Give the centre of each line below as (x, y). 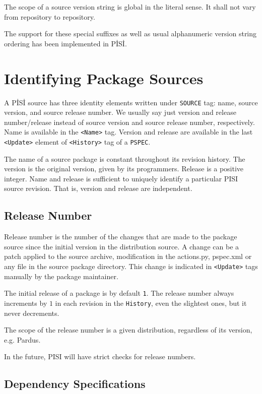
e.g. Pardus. (22, 339)
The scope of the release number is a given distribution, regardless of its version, (128, 330)
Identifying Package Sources (104, 78)
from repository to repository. (50, 16)
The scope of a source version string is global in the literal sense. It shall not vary (130, 7)
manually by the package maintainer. (61, 276)
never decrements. (32, 313)
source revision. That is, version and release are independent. (98, 188)
